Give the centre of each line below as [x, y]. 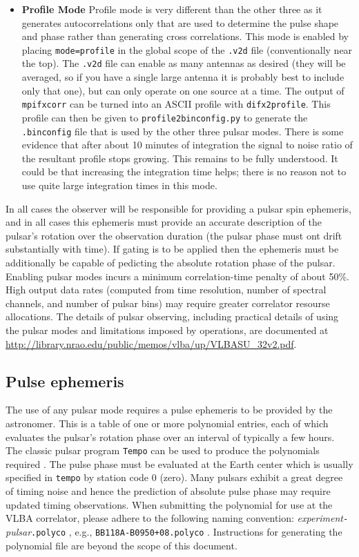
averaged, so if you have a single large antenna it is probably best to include [183, 77]
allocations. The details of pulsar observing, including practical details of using [172, 316]
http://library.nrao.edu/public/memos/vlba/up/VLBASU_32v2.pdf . [151, 343]
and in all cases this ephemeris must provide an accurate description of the [164, 222]
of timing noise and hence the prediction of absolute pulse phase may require [168, 491]
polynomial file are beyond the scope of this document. [122, 545]
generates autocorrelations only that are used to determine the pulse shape [180, 22]
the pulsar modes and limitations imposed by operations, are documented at [167, 330]
